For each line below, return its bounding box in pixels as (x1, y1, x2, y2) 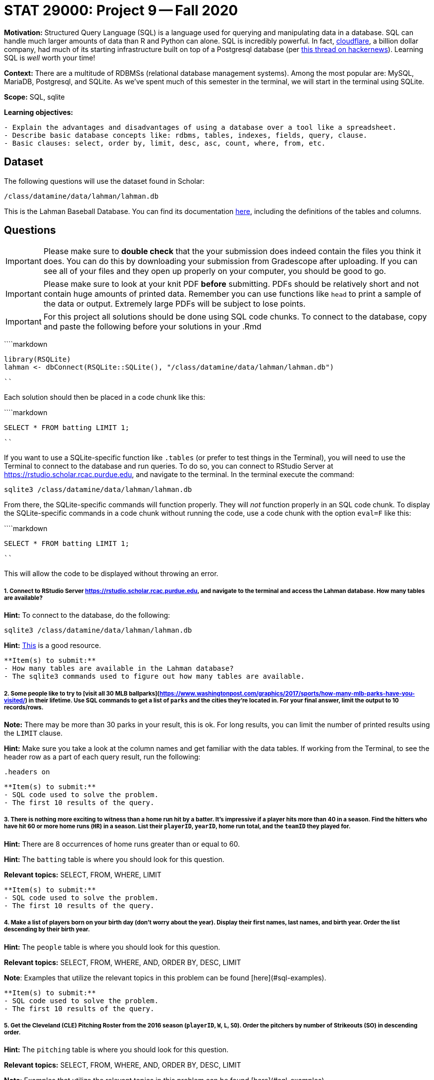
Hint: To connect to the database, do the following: (4, 611, 170, 620)
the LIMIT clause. (4, 729, 63, 737)
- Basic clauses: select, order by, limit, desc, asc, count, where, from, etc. (4, 139, 326, 147)
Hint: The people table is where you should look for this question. (4, 942, 220, 951)
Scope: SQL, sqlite (4, 92, 65, 101)
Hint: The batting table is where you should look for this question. (4, 855, 224, 864)
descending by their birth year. (4, 926, 90, 933)
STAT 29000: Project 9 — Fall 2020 (4, 2, 238, 19)
